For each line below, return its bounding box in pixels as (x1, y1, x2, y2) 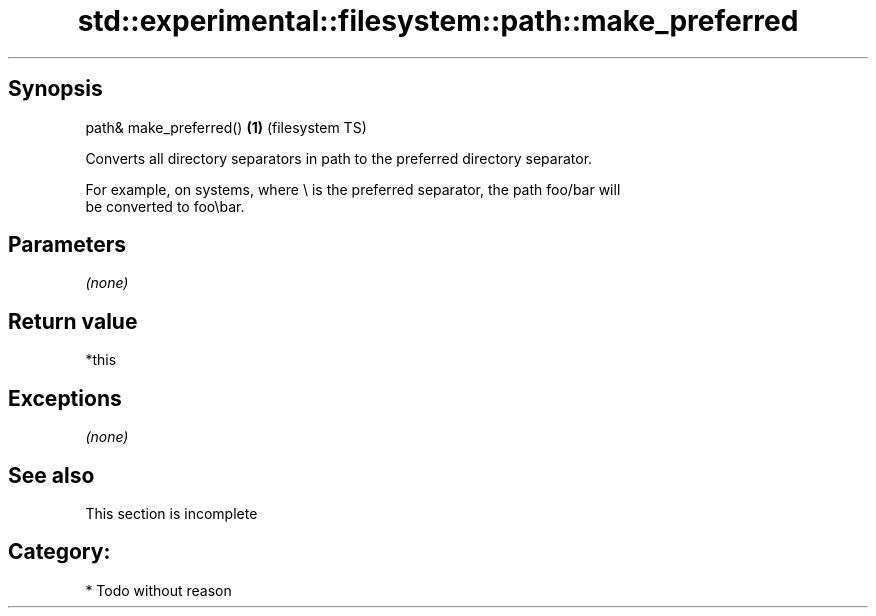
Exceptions (8, 385, 122, 411)
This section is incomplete (85, 504, 258, 522)
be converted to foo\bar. (85, 197, 245, 215)
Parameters (8, 232, 126, 258)
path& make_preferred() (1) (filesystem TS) (85, 118, 367, 136)
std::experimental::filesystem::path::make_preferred (77, 4, 799, 38)
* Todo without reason (85, 581, 232, 599)
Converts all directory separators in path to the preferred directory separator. (85, 149, 593, 167)
